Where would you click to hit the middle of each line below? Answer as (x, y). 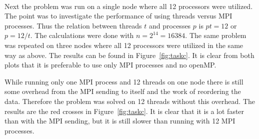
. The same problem (216, 35)
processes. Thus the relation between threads (73, 25)
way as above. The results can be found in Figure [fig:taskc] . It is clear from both (129, 55)
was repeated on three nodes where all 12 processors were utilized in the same (124, 45)
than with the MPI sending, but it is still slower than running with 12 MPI (120, 121)
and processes (170, 25)
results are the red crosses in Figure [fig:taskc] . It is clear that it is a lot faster (124, 111)
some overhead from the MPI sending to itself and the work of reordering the (123, 91)
